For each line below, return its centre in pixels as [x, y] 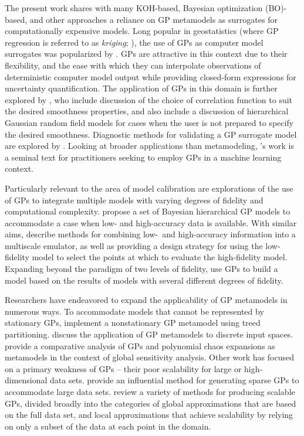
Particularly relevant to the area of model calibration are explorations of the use [149, 188]
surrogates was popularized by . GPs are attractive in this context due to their [146, 54]
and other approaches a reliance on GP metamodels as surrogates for [153, 19]
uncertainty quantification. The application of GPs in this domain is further [141, 88]
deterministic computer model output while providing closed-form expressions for [151, 76]
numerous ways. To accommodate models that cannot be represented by [134, 311]
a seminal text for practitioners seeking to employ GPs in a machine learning [143, 157]
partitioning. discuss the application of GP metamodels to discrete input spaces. [149, 334]
